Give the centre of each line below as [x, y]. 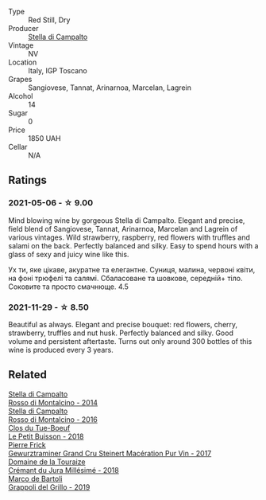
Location [23, 62]
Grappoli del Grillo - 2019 [49, 487]
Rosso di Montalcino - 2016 [53, 419]
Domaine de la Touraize [47, 462]
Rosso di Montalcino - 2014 [53, 402]
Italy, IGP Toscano [58, 70]
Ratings [28, 180]
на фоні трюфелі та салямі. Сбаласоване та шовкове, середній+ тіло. [125, 278]
